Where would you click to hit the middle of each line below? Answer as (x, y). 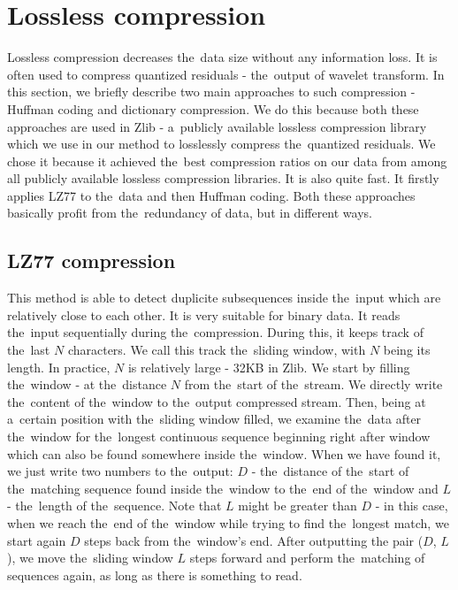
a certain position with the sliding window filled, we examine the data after (214, 419)
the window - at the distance (87, 384)
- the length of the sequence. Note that (114, 506)
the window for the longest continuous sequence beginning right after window (219, 437)
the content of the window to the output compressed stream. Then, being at (217, 401)
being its (407, 350)
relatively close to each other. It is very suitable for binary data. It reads (204, 314)
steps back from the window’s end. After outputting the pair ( (254, 540)
